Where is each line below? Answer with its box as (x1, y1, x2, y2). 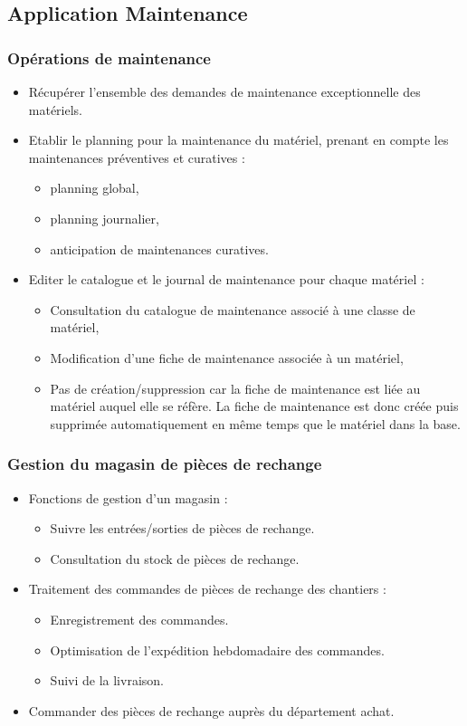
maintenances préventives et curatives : (28, 148, 245, 167)
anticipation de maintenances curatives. (50, 239, 269, 258)
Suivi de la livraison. (50, 671, 164, 690)
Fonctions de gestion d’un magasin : (28, 488, 228, 507)
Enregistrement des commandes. (50, 609, 229, 628)
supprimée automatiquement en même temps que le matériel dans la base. (50, 414, 461, 433)
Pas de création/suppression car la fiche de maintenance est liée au (50, 378, 421, 397)
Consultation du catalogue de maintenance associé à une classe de (50, 300, 415, 319)
